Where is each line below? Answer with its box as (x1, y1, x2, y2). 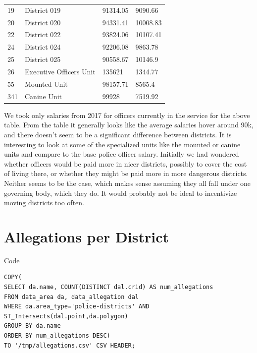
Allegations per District (4, 226, 169, 246)
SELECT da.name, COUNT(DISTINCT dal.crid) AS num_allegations (4, 284, 213, 291)
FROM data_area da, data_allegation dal (4, 293, 139, 300)
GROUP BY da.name (4, 322, 61, 330)
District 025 (25, 54, 61, 64)
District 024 (25, 42, 61, 52)
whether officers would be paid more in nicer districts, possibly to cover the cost (4, 158, 247, 169)
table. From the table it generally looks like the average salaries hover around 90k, (4, 119, 254, 130)
